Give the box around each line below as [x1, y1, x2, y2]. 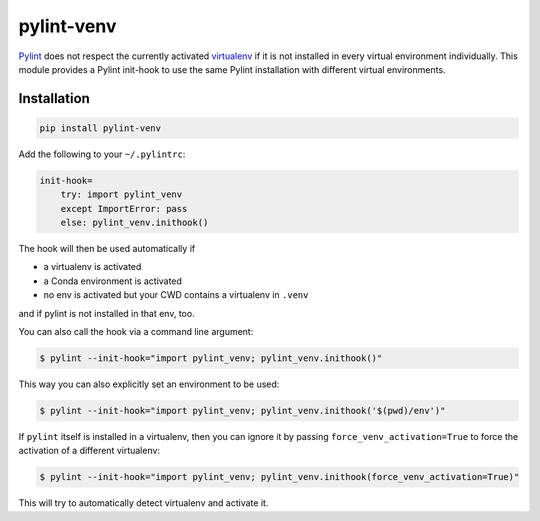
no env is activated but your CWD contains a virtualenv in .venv [43, 289, 309, 301]
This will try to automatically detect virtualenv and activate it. [18, 497, 269, 509]
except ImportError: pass [60, 203, 188, 214]
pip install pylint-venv [39, 122, 162, 134]
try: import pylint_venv [60, 189, 183, 200]
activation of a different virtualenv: [18, 445, 160, 457]
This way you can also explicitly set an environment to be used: [18, 378, 280, 390]
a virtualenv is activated [43, 261, 142, 273]
